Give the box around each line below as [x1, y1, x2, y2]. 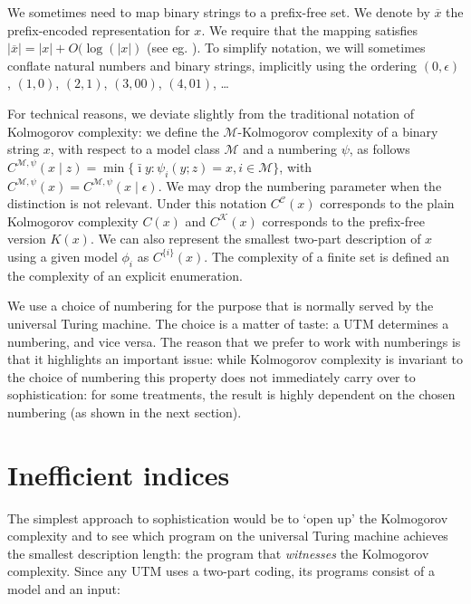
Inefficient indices [7, 455, 230, 493]
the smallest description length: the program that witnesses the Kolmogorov [7, 543, 429, 562]
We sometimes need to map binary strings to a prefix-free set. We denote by [7, 3, 430, 21]
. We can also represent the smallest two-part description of [90, 229, 421, 248]
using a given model [7, 246, 118, 265]
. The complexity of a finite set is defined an [204, 246, 450, 265]
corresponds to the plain [320, 194, 455, 213]
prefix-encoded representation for [7, 20, 190, 39]
